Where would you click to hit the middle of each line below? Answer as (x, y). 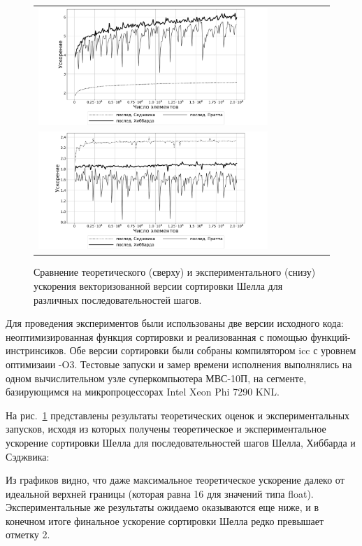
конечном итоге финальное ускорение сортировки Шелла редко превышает (165, 520)
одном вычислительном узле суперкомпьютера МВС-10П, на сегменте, (156, 378)
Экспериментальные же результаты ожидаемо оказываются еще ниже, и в (162, 507)
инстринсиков (35, 350)
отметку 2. (28, 534)
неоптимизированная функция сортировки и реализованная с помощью (157, 336)
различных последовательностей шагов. (118, 299)
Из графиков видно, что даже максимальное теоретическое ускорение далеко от (175, 480)
